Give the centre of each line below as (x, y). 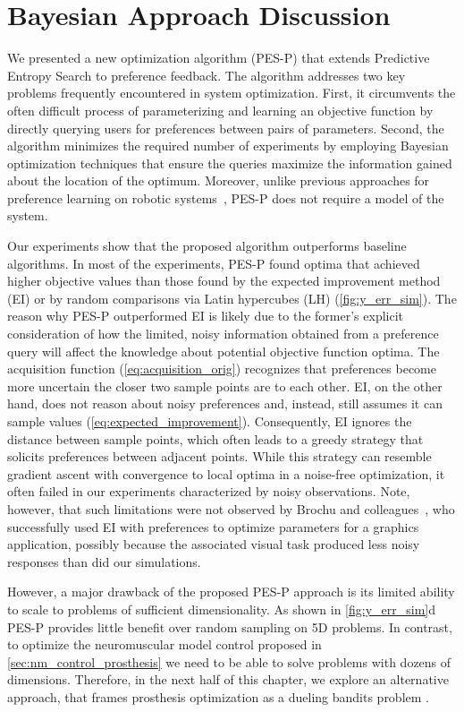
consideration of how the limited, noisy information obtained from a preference (223, 334)
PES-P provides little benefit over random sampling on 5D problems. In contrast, (230, 626)
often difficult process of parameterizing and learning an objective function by (220, 110)
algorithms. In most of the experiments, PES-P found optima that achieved (214, 263)
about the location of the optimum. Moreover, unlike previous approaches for (219, 180)
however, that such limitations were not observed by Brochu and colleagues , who (231, 508)
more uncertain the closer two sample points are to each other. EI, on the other (225, 386)
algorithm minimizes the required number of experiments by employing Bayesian (228, 146)
